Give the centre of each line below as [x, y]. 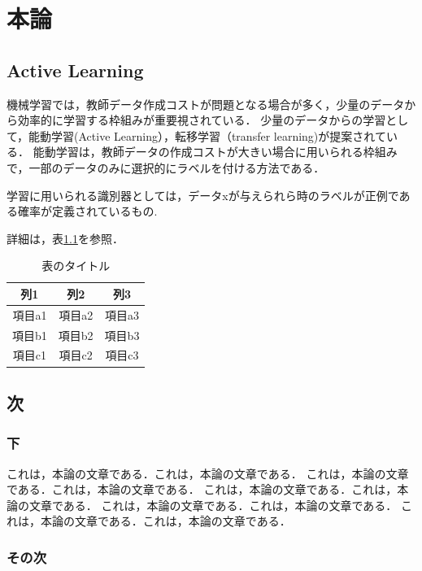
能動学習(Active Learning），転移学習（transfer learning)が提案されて [207, 135]
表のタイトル [76, 266]
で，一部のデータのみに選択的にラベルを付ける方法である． [166, 167]
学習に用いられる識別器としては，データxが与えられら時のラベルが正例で [203, 195]
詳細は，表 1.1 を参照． [65, 238]
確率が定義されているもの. [87, 211]
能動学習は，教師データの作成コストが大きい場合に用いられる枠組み [215, 152]
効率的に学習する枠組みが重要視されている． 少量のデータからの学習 [202, 120]
